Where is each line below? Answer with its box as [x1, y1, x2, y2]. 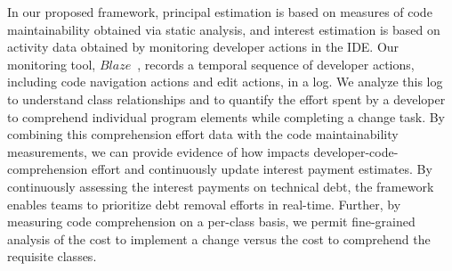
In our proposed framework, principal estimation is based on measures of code [7, 3, 432, 21]
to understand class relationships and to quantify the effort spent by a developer [7, 89, 446, 108]
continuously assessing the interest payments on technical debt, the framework [7, 177, 434, 195]
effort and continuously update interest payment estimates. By [92, 160, 432, 178]
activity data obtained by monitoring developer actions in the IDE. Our [7, 37, 400, 56]
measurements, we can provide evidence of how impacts [7, 142, 310, 160]
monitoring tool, [7, 54, 96, 73]
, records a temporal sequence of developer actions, [137, 54, 415, 73]
